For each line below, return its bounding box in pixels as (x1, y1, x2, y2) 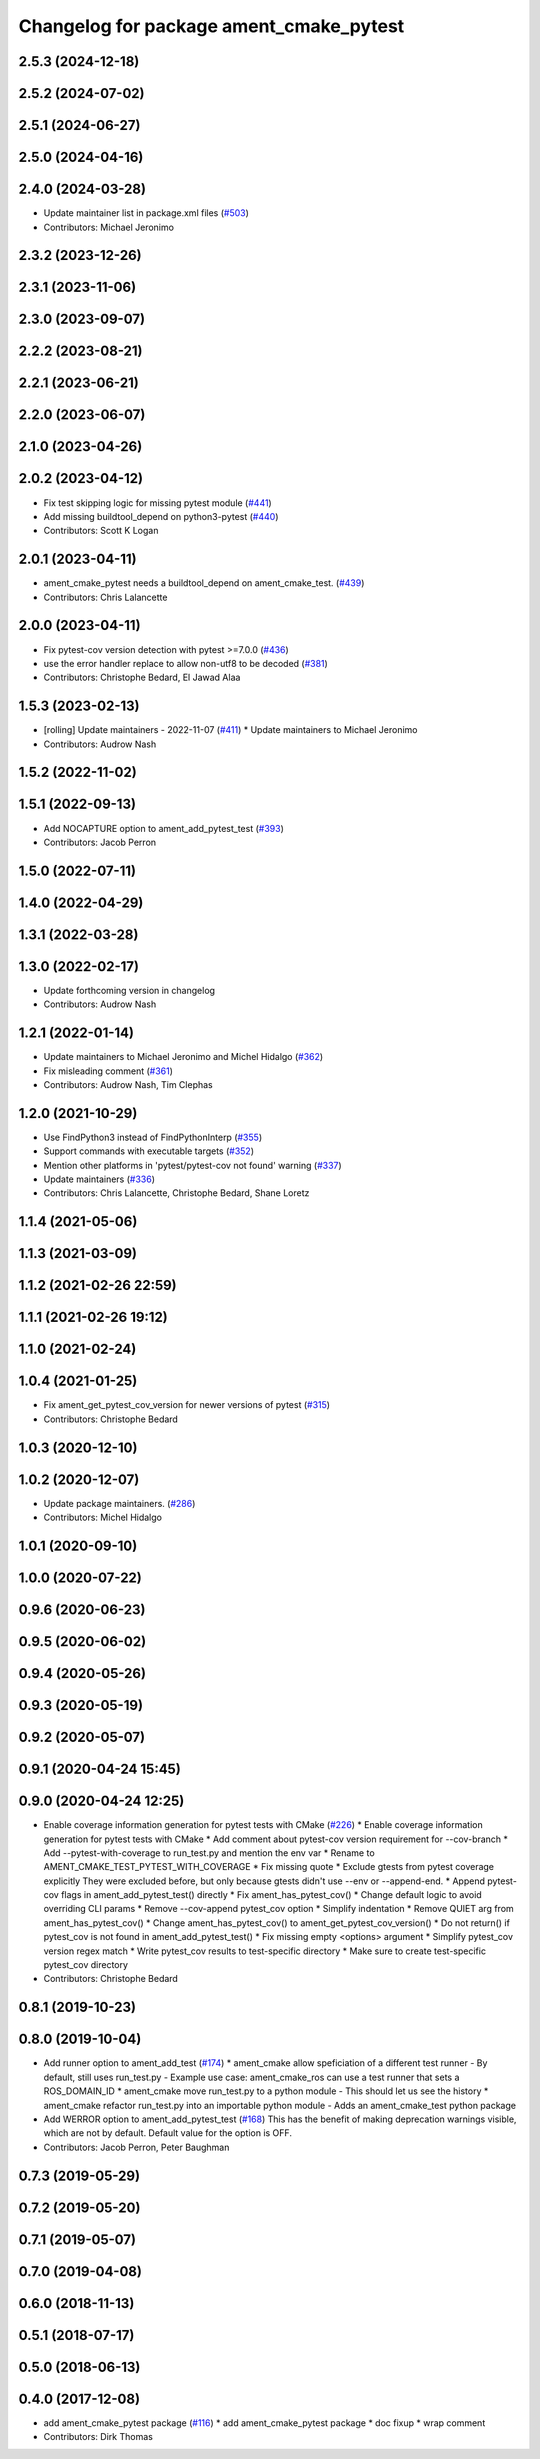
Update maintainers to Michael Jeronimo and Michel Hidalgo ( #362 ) (43, 1051, 324, 1063)
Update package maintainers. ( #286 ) (43, 1497, 196, 1509)
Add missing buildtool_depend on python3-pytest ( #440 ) (43, 510, 279, 522)
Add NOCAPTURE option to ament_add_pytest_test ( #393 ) (43, 822, 284, 834)
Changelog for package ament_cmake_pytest (18, 15, 405, 37)
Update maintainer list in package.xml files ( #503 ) (43, 207, 250, 219)
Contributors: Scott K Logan (43, 525, 159, 537)
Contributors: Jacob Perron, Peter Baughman (43, 2141, 230, 2153)
